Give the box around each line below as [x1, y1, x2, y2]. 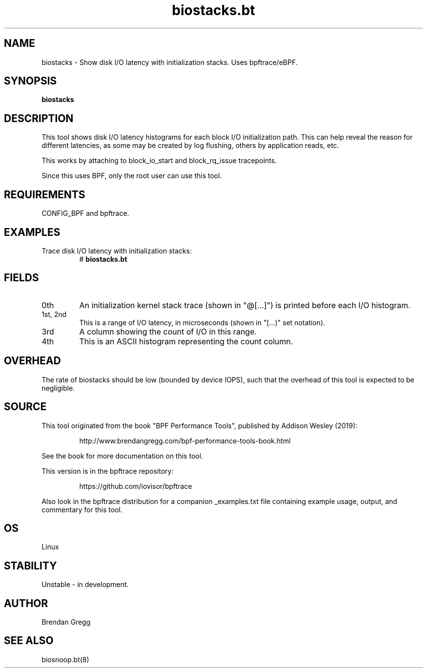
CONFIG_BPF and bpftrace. [41, 209, 129, 218]
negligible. [41, 383, 75, 392]
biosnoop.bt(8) [41, 655, 89, 664]
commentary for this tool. [41, 505, 123, 514]
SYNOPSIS [4, 75, 57, 87]
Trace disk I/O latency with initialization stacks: [41, 246, 192, 255]
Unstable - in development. [41, 580, 129, 589]
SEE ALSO [4, 634, 54, 647]
